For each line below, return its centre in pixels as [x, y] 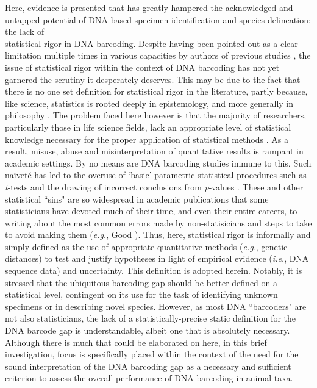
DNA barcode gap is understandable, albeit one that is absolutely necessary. [148, 330]
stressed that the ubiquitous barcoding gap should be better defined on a [141, 282]
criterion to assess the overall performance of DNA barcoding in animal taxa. [149, 378]
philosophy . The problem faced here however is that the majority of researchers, [156, 115]
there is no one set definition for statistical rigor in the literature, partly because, [156, 91]
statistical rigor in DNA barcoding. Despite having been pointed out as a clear [151, 43]
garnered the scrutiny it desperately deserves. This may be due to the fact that [153, 79]
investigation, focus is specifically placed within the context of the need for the [152, 354]
